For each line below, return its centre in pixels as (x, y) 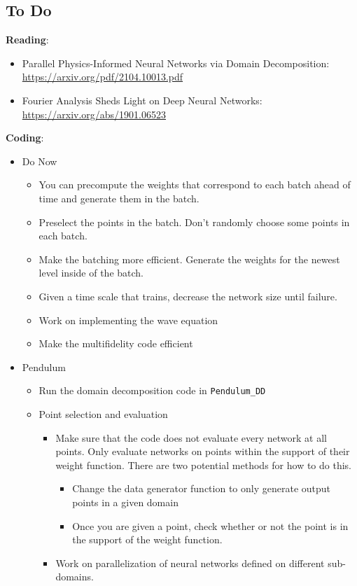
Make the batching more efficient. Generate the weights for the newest (189, 259)
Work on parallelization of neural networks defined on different (190, 563)
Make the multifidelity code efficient (116, 343)
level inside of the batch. (91, 273)
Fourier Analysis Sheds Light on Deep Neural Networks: (142, 100)
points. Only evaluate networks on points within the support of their (203, 451)
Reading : (27, 40)
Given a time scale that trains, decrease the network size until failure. (188, 296)
